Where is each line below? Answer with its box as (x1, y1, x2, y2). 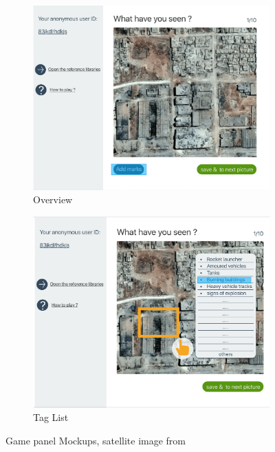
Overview (33, 192, 73, 207)
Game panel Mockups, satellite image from (5, 433, 186, 447)
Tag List (33, 410, 69, 424)
